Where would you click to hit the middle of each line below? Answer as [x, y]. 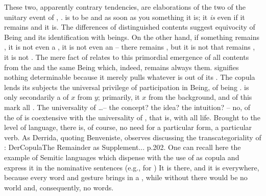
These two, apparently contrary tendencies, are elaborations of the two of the [125, 7]
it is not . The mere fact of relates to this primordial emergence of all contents [127, 57]
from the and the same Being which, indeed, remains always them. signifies [122, 67]
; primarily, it [119, 97]
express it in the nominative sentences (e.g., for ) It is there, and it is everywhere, [132, 167]
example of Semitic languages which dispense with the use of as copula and [122, 157]
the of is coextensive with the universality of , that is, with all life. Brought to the [132, 117]
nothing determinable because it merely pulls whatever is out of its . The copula [130, 77]
